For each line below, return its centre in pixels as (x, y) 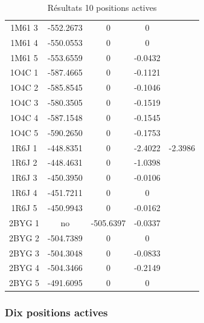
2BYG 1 (24, 222)
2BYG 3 (24, 253)
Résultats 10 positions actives (102, 7)
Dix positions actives (56, 312)
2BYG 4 (24, 268)
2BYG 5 (24, 283)
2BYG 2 (24, 237)
